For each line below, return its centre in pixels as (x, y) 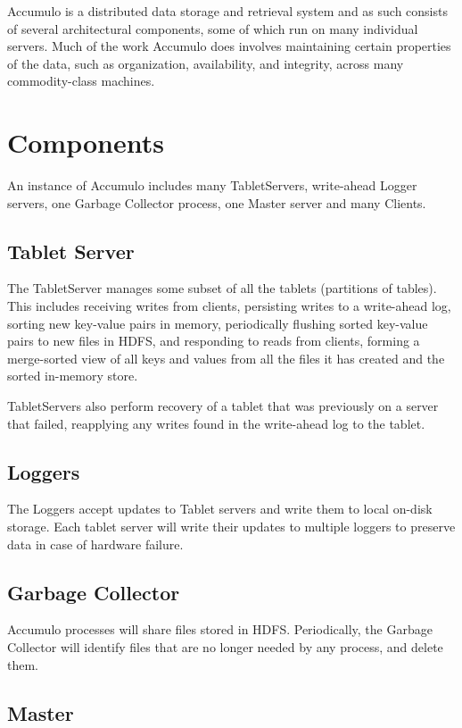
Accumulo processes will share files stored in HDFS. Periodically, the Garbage (220, 629)
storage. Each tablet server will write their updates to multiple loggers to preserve (231, 527)
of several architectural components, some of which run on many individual (213, 28)
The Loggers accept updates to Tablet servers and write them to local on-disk (220, 509)
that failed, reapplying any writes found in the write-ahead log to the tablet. (216, 423)
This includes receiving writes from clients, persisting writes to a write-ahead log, (229, 306)
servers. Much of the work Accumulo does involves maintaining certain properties (229, 46)
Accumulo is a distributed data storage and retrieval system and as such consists (227, 11)
